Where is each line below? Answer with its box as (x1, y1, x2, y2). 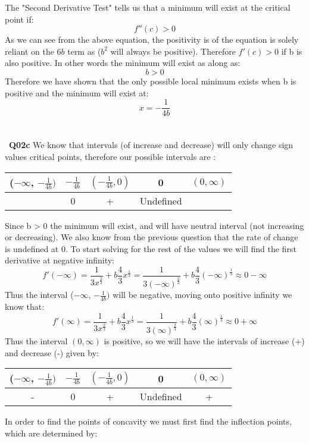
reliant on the (5, 45, 54, 57)
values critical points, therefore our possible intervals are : (5, 150, 216, 162)
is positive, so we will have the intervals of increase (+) (104, 334, 305, 347)
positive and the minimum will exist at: (5, 86, 149, 99)
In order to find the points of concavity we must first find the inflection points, (5, 415, 292, 428)
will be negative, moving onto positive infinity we (113, 288, 292, 301)
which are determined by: (5, 426, 98, 439)
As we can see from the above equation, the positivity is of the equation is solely (5, 33, 299, 46)
